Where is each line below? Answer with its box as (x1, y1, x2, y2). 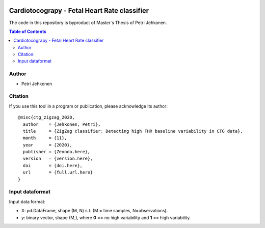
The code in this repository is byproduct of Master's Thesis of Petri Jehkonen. (9, 20, 167, 26)
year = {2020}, (23, 142, 73, 147)
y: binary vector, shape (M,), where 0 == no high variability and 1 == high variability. (21, 214, 191, 221)
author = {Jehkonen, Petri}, (23, 121, 101, 127)
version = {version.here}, (23, 156, 93, 162)
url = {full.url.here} (23, 170, 93, 175)
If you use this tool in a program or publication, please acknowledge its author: (9, 103, 168, 109)
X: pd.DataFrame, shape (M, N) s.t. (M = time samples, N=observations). (21, 208, 168, 214)
